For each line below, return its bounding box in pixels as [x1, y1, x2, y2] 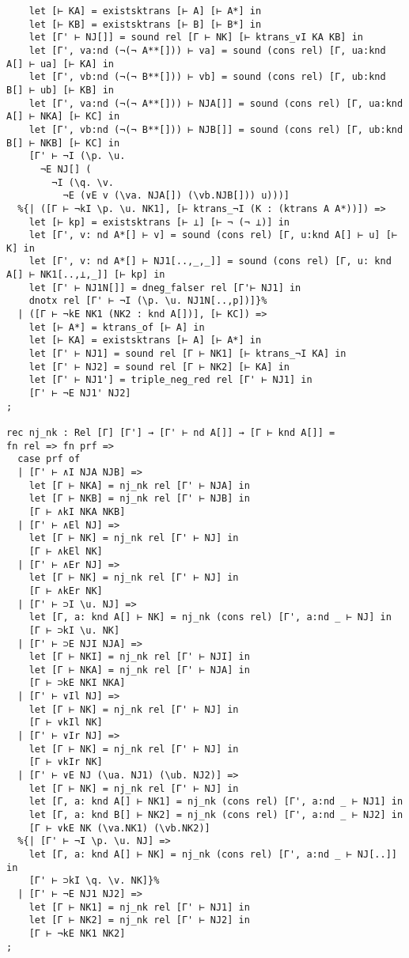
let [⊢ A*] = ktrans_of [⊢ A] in [28, 321, 205, 333]
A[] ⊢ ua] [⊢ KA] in [6, 58, 115, 70]
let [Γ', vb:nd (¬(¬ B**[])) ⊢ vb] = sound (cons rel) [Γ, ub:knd [28, 71, 386, 83]
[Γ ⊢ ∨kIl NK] [28, 717, 103, 729]
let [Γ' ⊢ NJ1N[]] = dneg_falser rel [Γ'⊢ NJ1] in [28, 282, 301, 293]
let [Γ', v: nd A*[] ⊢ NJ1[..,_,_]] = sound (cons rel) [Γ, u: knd [28, 256, 392, 267]
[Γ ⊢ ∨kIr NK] [28, 756, 103, 768]
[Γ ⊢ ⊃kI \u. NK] [28, 624, 120, 636]
